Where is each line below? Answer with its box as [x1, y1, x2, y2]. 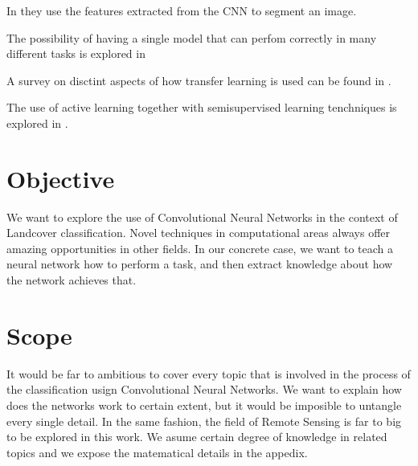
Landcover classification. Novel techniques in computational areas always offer [6, 224, 391, 241]
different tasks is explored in [6, 45, 145, 62]
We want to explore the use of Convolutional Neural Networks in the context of [6, 208, 398, 225]
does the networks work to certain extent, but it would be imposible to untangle [6, 396, 402, 413]
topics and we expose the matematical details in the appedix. [6, 444, 308, 460]
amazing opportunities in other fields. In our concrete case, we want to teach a [6, 239, 394, 256]
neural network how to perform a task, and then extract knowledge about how [6, 255, 393, 272]
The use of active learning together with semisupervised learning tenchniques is [6, 99, 397, 116]
